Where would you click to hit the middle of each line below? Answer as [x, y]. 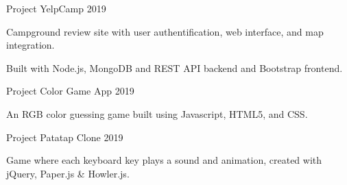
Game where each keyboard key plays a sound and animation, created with [164, 160]
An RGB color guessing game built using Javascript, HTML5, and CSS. [157, 113]
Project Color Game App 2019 [70, 91]
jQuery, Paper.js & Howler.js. [68, 173]
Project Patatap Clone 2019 [65, 137]
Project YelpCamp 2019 [56, 8]
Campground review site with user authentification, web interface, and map [165, 31]
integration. [31, 45]
